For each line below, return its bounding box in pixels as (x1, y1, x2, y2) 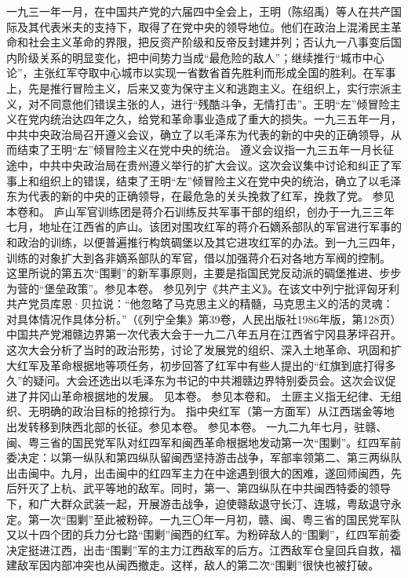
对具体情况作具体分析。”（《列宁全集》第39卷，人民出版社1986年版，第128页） (6, 310, 402, 327)
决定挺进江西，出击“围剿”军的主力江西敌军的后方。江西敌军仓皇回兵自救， (6, 541, 391, 558)
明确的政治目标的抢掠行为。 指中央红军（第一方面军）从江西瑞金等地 (38, 403, 395, 419)
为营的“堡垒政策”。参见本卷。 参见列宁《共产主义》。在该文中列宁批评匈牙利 (6, 280, 399, 296)
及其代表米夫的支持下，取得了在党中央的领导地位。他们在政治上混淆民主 (16, 18, 391, 35)
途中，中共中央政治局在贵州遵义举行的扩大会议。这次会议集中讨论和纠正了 (6, 156, 391, 173)
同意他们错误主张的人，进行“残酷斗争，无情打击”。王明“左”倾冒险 (49, 95, 390, 112)
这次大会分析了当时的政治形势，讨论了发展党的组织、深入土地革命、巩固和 (6, 342, 391, 358)
